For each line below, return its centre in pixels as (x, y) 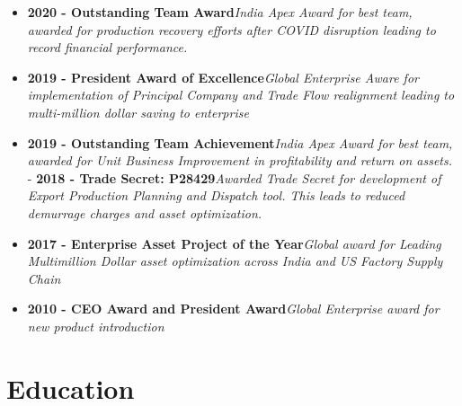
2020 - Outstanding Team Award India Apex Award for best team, (220, 12)
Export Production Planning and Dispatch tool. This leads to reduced (216, 195)
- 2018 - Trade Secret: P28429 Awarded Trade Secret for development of (234, 177)
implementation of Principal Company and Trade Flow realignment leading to (241, 95)
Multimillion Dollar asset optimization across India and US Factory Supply (235, 261)
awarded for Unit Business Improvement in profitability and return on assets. (240, 160)
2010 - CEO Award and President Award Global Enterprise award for (233, 309)
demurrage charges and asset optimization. (145, 212)
